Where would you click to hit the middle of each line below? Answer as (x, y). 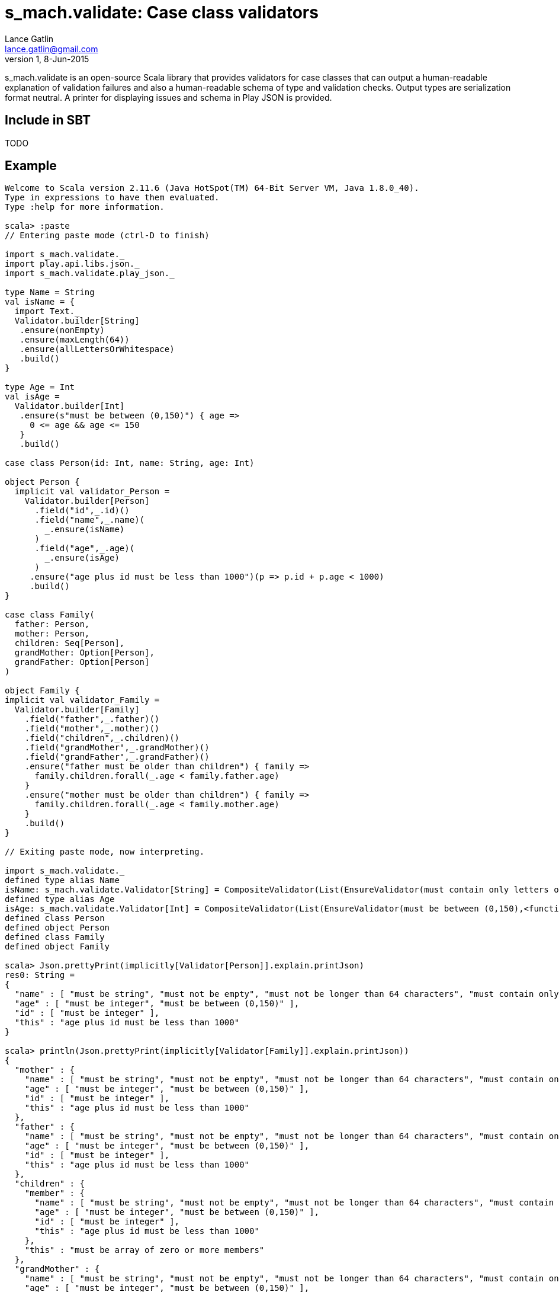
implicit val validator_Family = (82, 700)
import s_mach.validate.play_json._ (90, 274)
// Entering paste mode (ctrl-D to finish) (107, 236)
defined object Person (57, 928)
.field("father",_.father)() (92, 719)
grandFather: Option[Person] (82, 662)
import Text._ (47, 311)
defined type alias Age (60, 899)
